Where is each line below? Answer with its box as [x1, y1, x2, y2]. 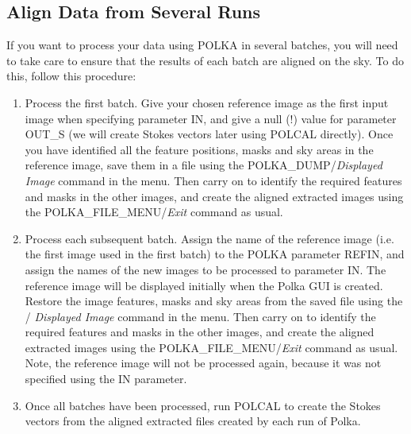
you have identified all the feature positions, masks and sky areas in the [25, 141, 374, 157]
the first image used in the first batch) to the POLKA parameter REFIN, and [25, 246, 405, 262]
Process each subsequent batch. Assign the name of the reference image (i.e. [25, 230, 394, 246]
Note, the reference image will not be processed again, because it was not [25, 355, 382, 371]
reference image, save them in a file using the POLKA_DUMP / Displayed [25, 157, 382, 173]
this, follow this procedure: [6, 68, 136, 84]
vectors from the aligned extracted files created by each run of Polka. [25, 413, 361, 429]
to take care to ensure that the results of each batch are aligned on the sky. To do [6, 52, 404, 68]
